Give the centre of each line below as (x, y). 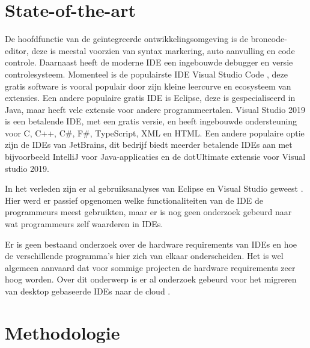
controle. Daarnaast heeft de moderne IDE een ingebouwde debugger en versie (149, 62)
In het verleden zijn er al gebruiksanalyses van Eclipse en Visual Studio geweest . (154, 188)
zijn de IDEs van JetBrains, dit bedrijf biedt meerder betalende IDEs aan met (149, 145)
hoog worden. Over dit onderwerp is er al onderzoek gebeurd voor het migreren (151, 279)
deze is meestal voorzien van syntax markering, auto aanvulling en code (163, 50)
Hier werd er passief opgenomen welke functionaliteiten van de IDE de (134, 200)
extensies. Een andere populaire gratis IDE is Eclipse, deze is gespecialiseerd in (150, 98)
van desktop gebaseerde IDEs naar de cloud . (88, 291)
